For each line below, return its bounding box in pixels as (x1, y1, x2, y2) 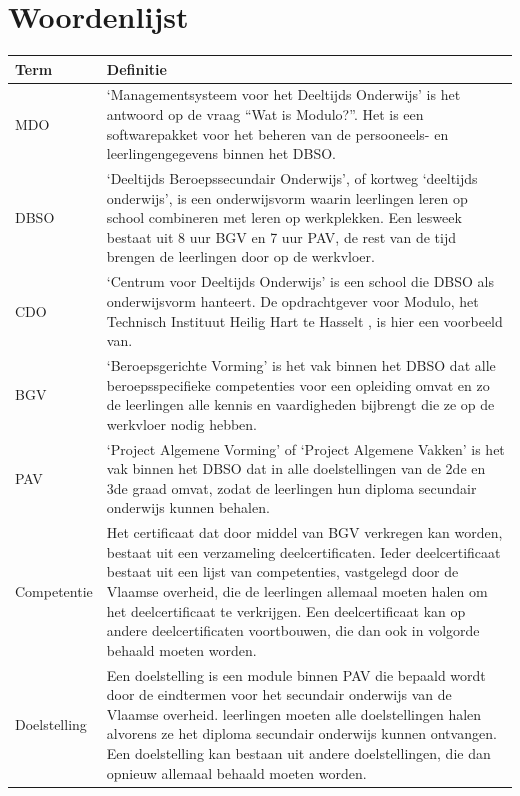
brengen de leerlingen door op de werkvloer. (106, 246, 375, 267)
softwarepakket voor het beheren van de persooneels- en (106, 123, 449, 144)
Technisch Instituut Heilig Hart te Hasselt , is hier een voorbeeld (106, 310, 503, 331)
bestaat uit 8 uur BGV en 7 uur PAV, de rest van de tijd (106, 226, 456, 247)
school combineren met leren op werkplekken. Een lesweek (106, 207, 462, 228)
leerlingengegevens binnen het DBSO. (106, 143, 336, 164)
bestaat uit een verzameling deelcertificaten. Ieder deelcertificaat (106, 541, 501, 562)
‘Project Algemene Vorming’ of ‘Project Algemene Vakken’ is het (106, 438, 505, 459)
